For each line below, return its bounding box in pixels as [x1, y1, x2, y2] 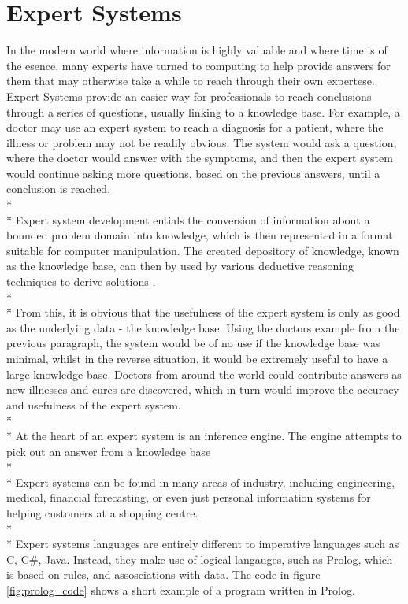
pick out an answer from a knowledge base [6, 443, 211, 459]
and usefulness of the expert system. [6, 396, 181, 413]
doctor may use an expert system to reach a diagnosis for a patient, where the [6, 119, 384, 135]
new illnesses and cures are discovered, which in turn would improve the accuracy [6, 381, 399, 398]
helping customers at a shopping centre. [6, 504, 198, 521]
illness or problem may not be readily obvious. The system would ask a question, [6, 134, 397, 150]
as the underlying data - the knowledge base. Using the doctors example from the [6, 319, 400, 335]
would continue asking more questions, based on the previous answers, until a [6, 165, 380, 181]
